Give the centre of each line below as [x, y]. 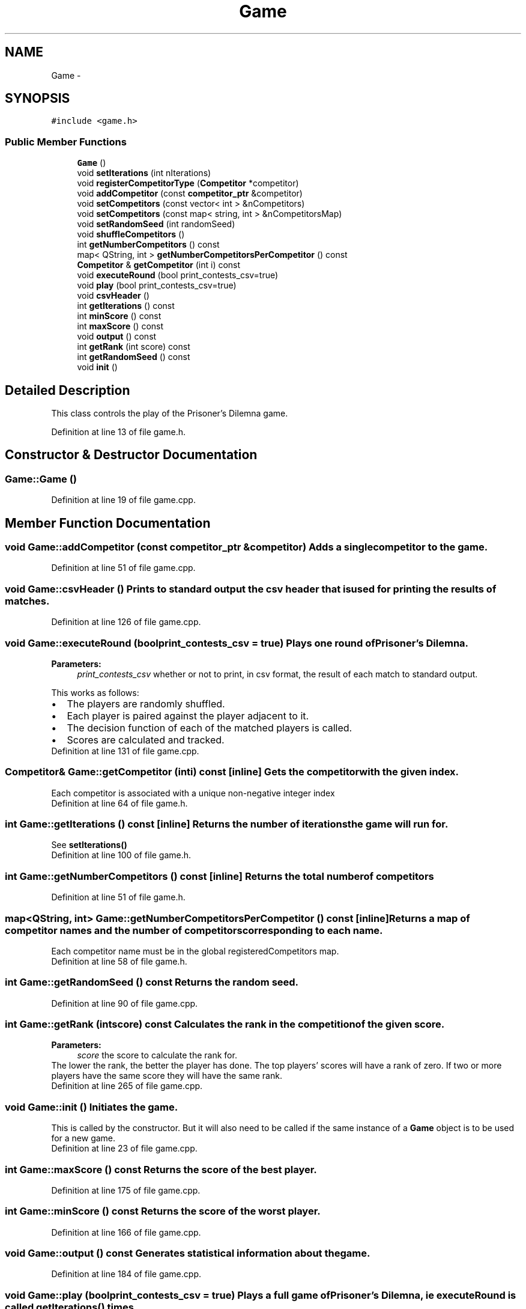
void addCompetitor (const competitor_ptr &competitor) [190, 194]
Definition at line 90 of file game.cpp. [125, 1003]
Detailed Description [68, 390]
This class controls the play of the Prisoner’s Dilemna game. [170, 413]
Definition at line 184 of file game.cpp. [126, 1274]
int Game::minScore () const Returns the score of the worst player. [163, 1211]
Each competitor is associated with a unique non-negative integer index [193, 793]
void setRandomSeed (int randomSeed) [156, 224]
